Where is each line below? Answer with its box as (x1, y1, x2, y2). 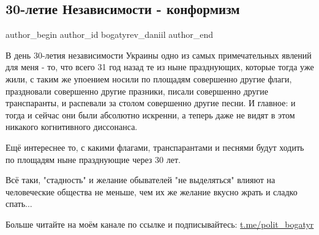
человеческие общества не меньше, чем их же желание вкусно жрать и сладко (6, 185, 298, 198)
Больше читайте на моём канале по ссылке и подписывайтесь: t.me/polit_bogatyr (6, 217, 314, 230)
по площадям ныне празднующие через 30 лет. (6, 153, 181, 165)
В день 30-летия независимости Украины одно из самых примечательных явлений (6, 48, 312, 61)
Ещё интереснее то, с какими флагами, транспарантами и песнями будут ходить (6, 140, 304, 153)
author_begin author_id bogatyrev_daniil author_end (6, 28, 213, 41)
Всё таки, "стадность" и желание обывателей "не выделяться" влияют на (6, 173, 276, 186)
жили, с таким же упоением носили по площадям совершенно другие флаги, (6, 72, 292, 85)
